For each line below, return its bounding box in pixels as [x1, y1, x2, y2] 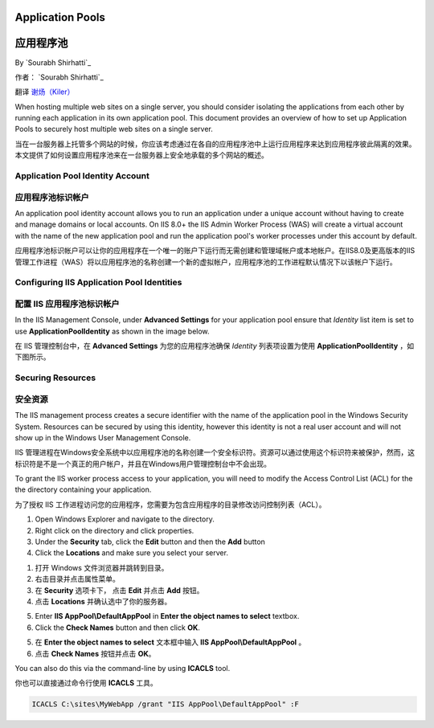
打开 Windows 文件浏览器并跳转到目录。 [35, 562, 169, 572]
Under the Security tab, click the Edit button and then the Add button [35, 537, 265, 546]
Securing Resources [14, 372, 96, 383]
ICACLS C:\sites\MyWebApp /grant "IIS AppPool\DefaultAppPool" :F [31, 700, 299, 709]
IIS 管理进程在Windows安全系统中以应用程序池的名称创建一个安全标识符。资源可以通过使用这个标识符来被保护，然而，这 [14, 448, 416, 457]
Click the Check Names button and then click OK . [35, 623, 201, 632]
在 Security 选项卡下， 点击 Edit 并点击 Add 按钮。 [35, 585, 204, 595]
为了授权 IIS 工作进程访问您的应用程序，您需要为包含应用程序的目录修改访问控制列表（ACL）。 [14, 499, 326, 509]
